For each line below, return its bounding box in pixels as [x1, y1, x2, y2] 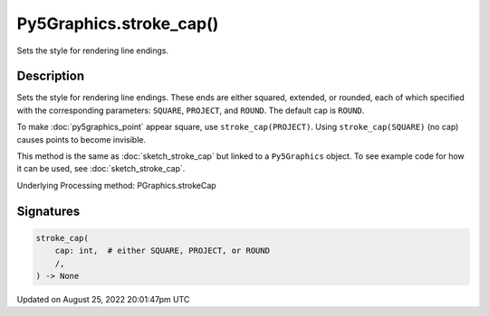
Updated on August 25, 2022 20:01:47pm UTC [16, 293, 190, 304]
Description [16, 69, 85, 84]
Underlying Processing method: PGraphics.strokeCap [16, 180, 216, 191]
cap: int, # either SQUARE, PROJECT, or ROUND [54, 246, 271, 256]
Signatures [16, 203, 81, 218]
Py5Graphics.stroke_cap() [16, 14, 219, 33]
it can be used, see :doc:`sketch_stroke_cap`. [16, 163, 186, 174]
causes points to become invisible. [16, 134, 147, 144]
